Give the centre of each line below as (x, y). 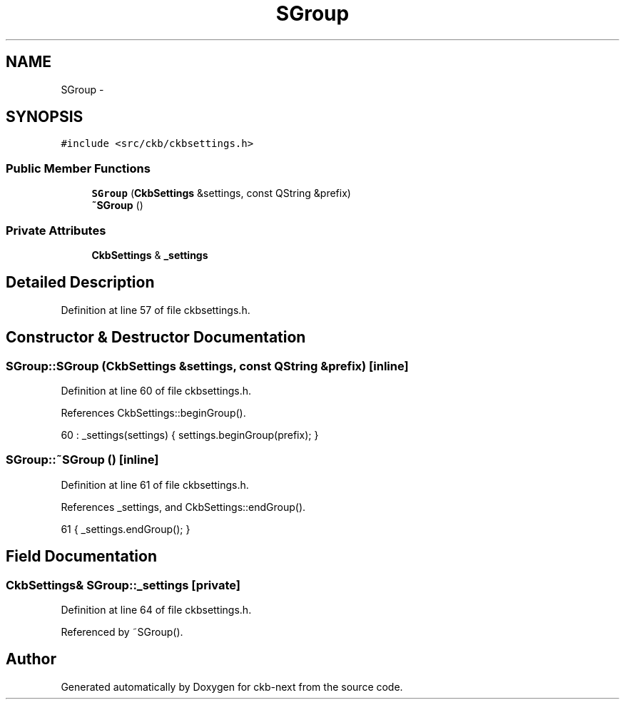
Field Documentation (81, 557)
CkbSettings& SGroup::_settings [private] (123, 585)
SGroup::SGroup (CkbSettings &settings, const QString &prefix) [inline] (207, 366)
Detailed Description (80, 283)
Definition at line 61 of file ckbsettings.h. (155, 485)
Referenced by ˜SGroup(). (122, 632)
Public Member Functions (78, 168)
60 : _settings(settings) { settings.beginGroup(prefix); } (190, 435)
